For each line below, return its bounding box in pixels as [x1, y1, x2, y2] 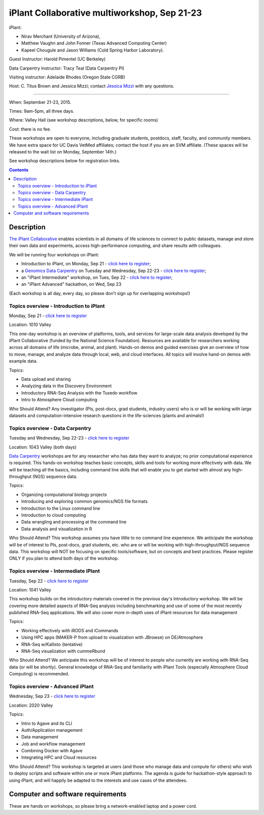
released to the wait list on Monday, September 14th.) [9, 149, 117, 155]
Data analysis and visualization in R [21, 526, 92, 532]
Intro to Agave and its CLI [21, 720, 73, 726]
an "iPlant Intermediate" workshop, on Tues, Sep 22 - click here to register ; [21, 274, 173, 280]
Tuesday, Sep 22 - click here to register [9, 578, 89, 584]
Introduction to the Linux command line [21, 505, 100, 511]
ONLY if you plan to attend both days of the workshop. [9, 555, 119, 561]
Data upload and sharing [21, 376, 71, 382]
